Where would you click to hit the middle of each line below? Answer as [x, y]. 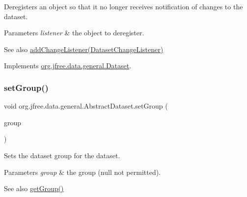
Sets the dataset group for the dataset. [62, 155]
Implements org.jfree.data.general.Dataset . [68, 66]
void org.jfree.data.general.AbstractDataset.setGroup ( [86, 106]
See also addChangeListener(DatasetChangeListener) [84, 49]
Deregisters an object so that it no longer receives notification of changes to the [123, 6]
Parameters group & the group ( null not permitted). [82, 172]
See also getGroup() [34, 188]
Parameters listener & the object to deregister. [74, 33]
